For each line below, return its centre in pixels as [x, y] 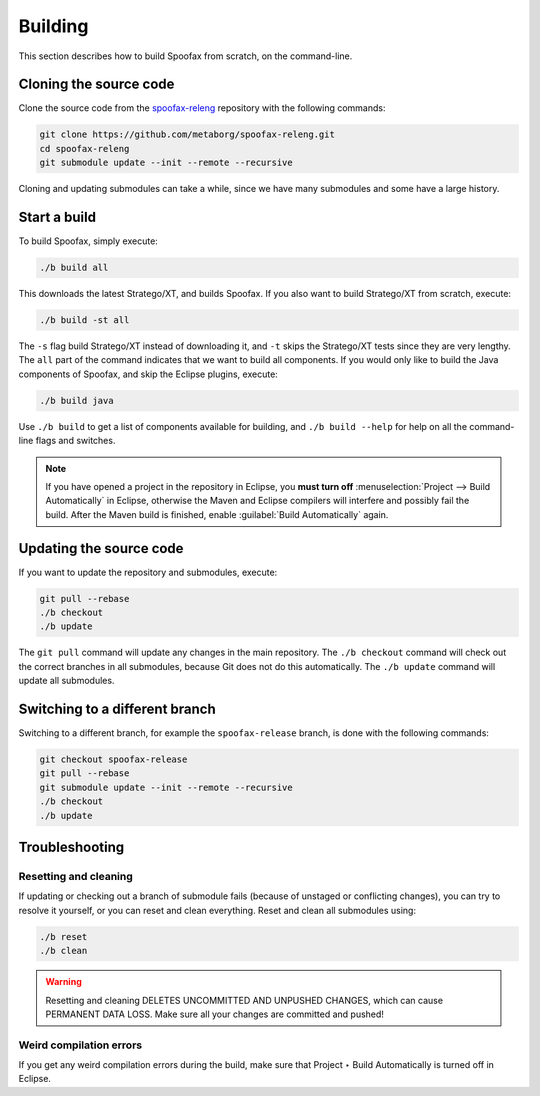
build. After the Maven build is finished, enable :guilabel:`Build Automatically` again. [217, 514]
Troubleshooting [71, 847]
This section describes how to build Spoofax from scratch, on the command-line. [185, 56]
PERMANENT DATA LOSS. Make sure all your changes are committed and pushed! [215, 1014]
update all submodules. [66, 681]
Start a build [57, 217]
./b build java [76, 400]
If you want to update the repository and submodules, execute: [148, 572]
